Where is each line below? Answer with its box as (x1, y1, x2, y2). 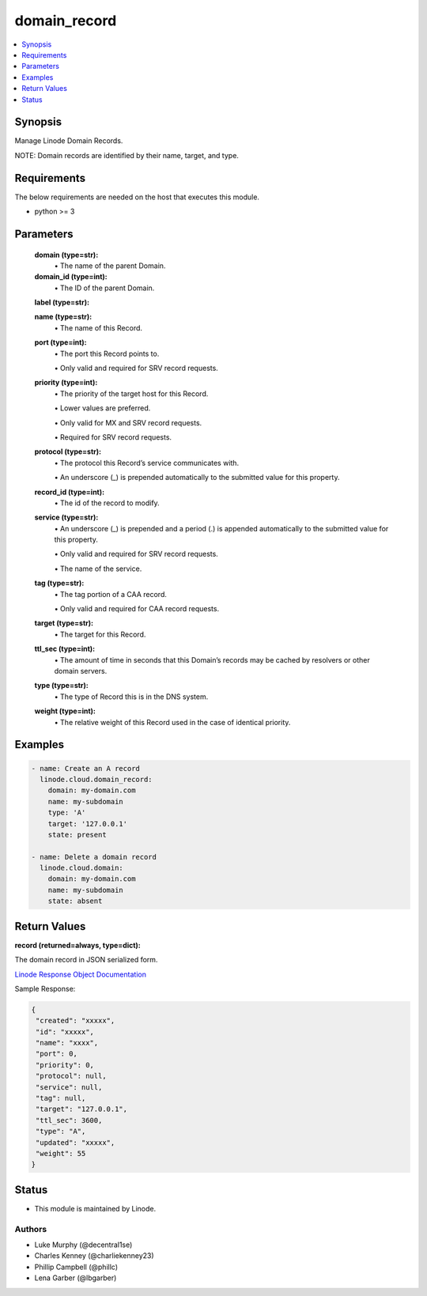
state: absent (47, 897, 103, 905)
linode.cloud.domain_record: (40, 775, 153, 784)
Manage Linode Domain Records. (14, 136, 123, 145)
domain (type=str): (34, 250, 99, 259)
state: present (47, 830, 107, 839)
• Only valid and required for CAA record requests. (54, 604, 220, 614)
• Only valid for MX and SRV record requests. (54, 418, 202, 427)
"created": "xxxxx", (36, 1016, 115, 1026)
